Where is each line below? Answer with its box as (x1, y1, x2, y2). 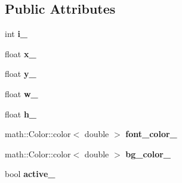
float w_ (5, 87, 38, 100)
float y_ (5, 67, 36, 80)
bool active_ (5, 168, 55, 180)
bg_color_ (125, 147, 171, 160)
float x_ (5, 47, 36, 60)
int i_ (5, 27, 28, 40)
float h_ (5, 107, 37, 120)
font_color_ (125, 128, 177, 140)
